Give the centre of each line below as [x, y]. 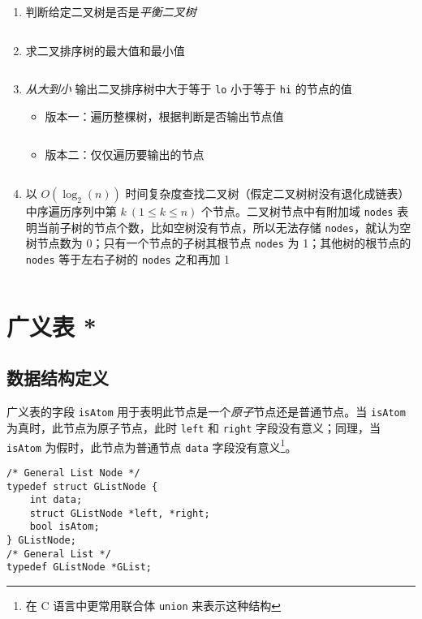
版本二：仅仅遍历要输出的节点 [125, 155]
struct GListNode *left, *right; [120, 513]
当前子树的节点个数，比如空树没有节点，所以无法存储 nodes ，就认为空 [224, 227]
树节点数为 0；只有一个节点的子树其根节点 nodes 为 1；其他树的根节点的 [218, 243]
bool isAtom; [65, 527]
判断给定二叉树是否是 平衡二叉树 [111, 11]
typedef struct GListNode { [82, 486]
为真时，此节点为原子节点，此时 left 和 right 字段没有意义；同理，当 [194, 427]
